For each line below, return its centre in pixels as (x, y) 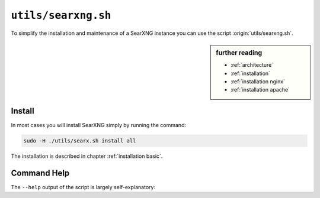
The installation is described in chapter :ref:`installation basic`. (87, 156)
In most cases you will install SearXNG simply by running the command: (99, 125)
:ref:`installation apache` (260, 90)
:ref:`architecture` (252, 65)
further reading (239, 53)
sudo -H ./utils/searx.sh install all (80, 141)
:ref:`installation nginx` (258, 81)
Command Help (40, 173)
